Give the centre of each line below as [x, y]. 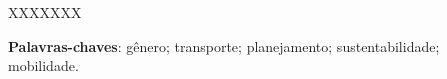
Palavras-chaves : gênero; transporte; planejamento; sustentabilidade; [224, 45]
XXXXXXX [45, 12]
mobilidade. [43, 65]
